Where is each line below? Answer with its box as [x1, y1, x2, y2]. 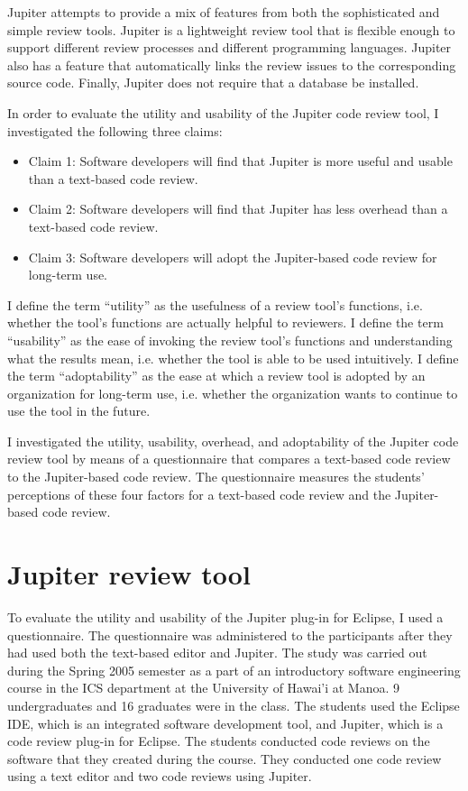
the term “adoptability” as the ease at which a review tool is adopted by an [7, 366, 426, 385]
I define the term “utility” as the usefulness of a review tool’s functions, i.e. [7, 295, 423, 314]
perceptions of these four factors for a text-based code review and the [7, 484, 391, 503]
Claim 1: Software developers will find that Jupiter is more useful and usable [28, 152, 453, 170]
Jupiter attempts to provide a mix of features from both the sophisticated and [7, 3, 440, 21]
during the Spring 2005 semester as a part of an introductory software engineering [7, 660, 461, 679]
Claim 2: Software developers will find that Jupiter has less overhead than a [28, 199, 448, 218]
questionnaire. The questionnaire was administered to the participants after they [7, 625, 453, 644]
